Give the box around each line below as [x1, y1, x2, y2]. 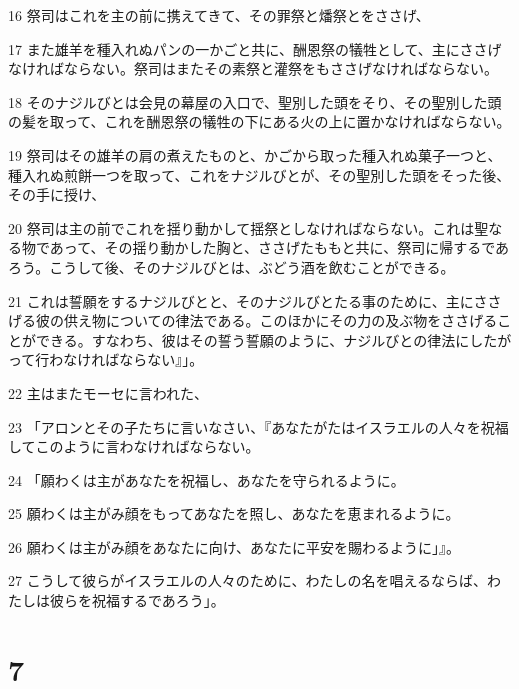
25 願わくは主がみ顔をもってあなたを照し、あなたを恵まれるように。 [8, 503, 460, 524]
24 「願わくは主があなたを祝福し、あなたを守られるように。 [8, 469, 405, 490]
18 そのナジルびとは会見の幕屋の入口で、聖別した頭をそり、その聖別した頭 [8, 91, 502, 112]
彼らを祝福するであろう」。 [49, 590, 225, 611]
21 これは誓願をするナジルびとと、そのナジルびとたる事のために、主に [8, 290, 474, 311]
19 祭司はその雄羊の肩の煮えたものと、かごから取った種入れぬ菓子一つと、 [8, 144, 502, 165]
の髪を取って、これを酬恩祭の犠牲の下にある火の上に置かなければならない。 [8, 111, 511, 132]
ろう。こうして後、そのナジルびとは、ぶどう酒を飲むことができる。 [8, 256, 455, 277]
